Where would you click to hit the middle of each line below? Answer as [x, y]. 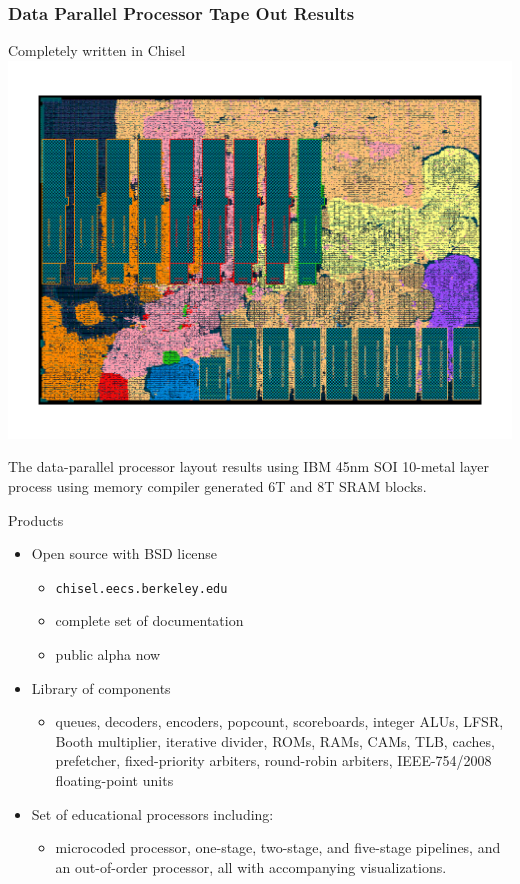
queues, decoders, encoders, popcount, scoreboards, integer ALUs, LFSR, [279, 721]
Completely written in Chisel [97, 50]
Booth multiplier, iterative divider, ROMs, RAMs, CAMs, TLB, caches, [275, 740]
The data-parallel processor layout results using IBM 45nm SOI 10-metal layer [249, 466]
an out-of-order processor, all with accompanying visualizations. [251, 866]
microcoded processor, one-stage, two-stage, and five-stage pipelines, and [278, 847]
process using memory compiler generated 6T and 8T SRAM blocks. [217, 486]
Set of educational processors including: [152, 813]
